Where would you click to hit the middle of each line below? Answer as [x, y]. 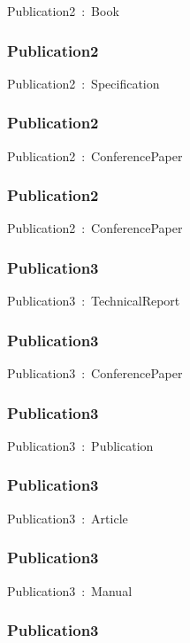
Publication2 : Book [63, 11]
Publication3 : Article [68, 518]
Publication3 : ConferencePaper [95, 373]
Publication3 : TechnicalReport [94, 301]
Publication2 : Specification [84, 83]
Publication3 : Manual [70, 590]
